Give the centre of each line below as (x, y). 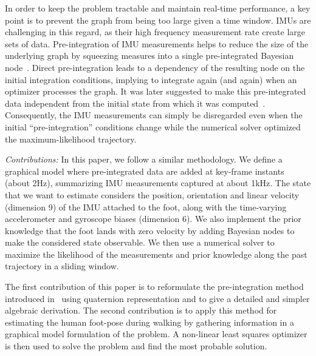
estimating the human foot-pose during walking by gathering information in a (149, 322)
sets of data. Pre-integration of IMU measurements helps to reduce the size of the (157, 43)
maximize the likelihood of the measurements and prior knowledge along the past (156, 254)
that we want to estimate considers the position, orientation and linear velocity (152, 194)
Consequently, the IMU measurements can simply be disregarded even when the (154, 115)
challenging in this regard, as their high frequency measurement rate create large (155, 32)
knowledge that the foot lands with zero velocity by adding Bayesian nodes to (150, 230)
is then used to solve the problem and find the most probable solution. (136, 346)
